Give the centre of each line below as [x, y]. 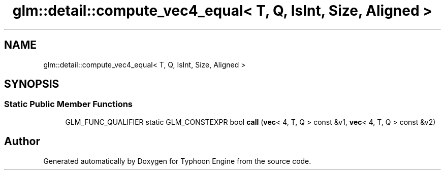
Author [22, 142]
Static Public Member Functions [69, 104]
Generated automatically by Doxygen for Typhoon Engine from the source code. [177, 161]
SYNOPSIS [32, 84]
